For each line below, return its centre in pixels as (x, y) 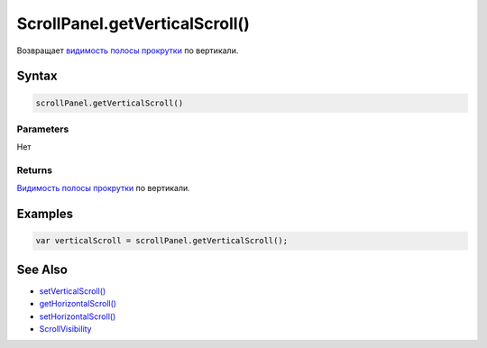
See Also (42, 269)
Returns (35, 170)
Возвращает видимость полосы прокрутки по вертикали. (128, 50)
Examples (45, 214)
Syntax (37, 76)
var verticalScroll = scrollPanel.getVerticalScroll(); (162, 241)
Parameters (43, 129)
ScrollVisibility (65, 329)
